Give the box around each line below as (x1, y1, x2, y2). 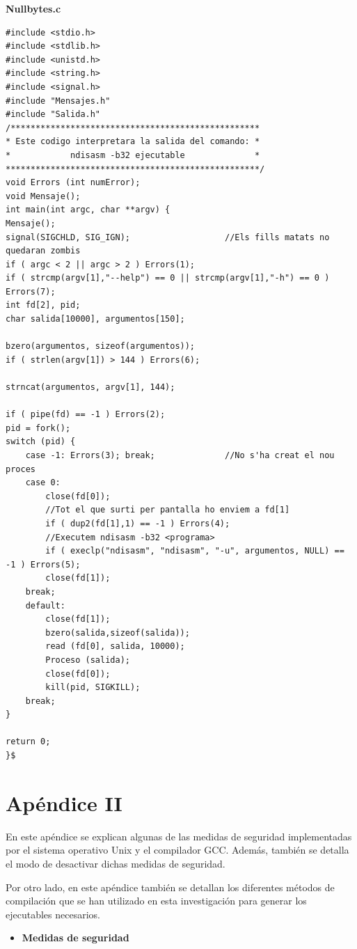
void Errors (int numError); (6, 178, 141, 188)
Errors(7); (6, 286, 56, 297)
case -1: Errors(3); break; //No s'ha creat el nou (25, 450, 335, 460)
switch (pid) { (6, 437, 76, 447)
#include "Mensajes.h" (6, 95, 111, 106)
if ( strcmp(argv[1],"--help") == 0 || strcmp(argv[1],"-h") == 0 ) (6, 273, 330, 283)
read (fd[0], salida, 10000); (45, 641, 185, 652)
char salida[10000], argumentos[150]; (6, 314, 185, 324)
